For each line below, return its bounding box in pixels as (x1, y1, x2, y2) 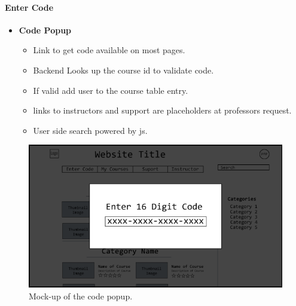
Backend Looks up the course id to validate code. (33, 63, 214, 76)
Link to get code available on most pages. (33, 44, 185, 56)
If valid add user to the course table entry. (33, 84, 188, 96)
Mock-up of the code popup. (29, 289, 133, 302)
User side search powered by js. (33, 124, 148, 136)
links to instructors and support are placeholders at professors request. (33, 104, 292, 117)
